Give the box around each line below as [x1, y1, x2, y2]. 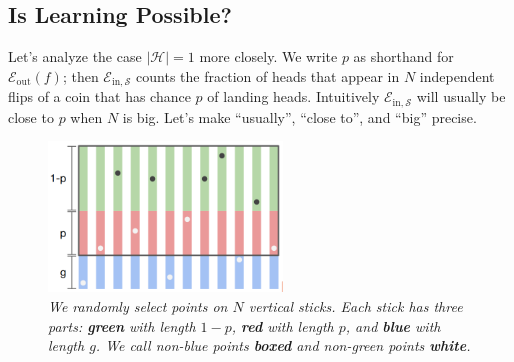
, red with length [231, 315, 334, 336]
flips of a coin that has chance [8, 86, 191, 107]
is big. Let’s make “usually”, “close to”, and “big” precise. [122, 106, 477, 127]
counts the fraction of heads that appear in [136, 65, 400, 86]
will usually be [416, 86, 506, 107]
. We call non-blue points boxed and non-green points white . [95, 335, 471, 356]
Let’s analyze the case [8, 46, 142, 67]
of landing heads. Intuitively [207, 86, 380, 107]
